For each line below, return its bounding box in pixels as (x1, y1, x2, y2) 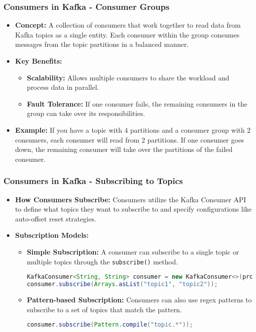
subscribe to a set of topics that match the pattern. (27, 304, 182, 314)
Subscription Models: (15, 230, 89, 240)
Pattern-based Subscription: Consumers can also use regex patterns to (27, 294, 252, 304)
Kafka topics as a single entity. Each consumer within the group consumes (15, 29, 240, 39)
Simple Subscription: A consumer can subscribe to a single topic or (27, 246, 239, 257)
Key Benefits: (15, 56, 62, 66)
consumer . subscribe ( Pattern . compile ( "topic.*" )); (27, 321, 193, 329)
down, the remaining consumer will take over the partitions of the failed (15, 144, 233, 154)
